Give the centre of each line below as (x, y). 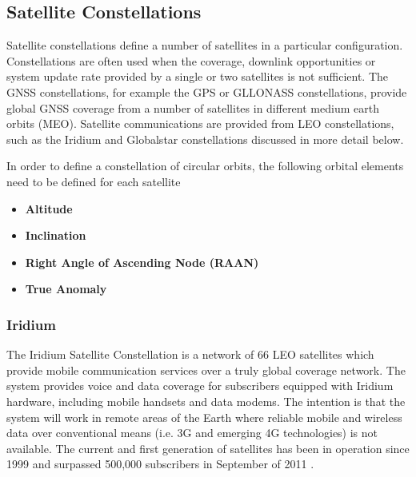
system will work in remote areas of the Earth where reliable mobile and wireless (204, 417)
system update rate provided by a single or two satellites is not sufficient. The (197, 76)
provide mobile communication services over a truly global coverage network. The (206, 370)
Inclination (56, 235)
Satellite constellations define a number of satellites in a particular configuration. (205, 45)
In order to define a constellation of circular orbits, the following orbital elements (205, 166)
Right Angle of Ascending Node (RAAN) (142, 262)
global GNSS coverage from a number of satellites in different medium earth (193, 107)
